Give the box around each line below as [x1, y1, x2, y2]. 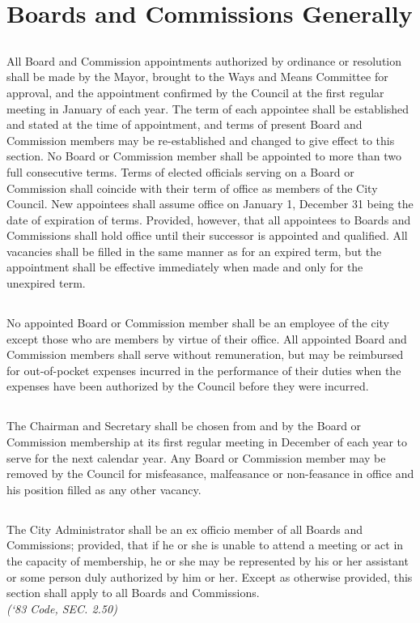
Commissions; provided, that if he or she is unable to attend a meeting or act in [6, 536, 404, 553]
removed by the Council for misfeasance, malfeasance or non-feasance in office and [6, 465, 414, 482]
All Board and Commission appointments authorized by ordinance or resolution [6, 52, 402, 69]
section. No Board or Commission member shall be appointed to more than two [6, 147, 401, 164]
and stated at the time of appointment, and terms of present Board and [6, 116, 363, 133]
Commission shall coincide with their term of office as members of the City [6, 179, 378, 196]
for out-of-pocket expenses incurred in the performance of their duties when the [6, 361, 401, 378]
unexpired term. [6, 275, 86, 292]
